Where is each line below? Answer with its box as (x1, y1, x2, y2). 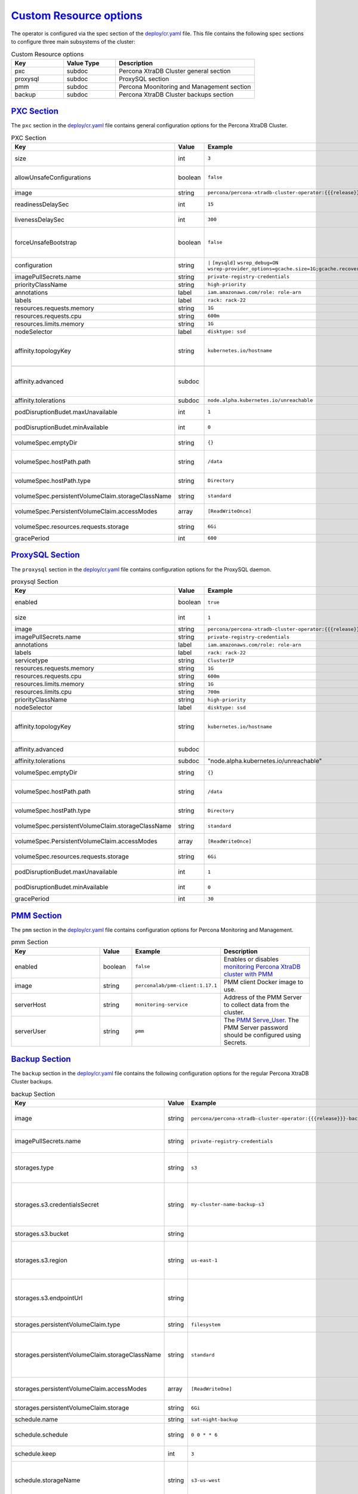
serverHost (14, 1000, 47, 1009)
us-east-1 (191, 1257, 218, 1263)
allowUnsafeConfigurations (14, 173, 91, 182)
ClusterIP (208, 657, 234, 663)
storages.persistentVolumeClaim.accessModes (14, 1385, 147, 1393)
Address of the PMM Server (224, 993, 303, 1001)
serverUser (14, 1027, 47, 1035)
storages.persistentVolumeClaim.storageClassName (14, 1351, 161, 1359)
